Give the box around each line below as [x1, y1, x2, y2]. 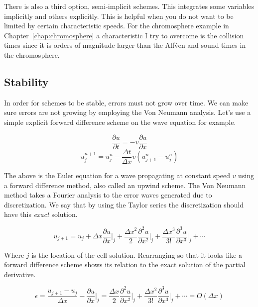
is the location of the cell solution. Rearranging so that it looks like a [31, 249, 243, 260]
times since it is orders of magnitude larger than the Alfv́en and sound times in [4, 40, 246, 50]
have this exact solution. [4, 209, 78, 219]
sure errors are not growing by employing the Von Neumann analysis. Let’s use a [4, 107, 251, 117]
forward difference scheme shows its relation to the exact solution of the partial [4, 259, 246, 270]
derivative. [4, 269, 36, 279]
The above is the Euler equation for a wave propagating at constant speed [4, 170, 230, 181]
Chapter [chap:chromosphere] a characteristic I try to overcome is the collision [4, 30, 244, 40]
